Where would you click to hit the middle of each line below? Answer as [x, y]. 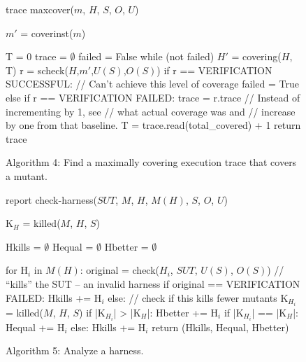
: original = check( [120, 270]
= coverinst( [47, 33]
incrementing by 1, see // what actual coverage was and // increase [151, 111]
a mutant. [27, 175]
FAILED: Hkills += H [54, 297]
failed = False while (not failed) [146, 56]
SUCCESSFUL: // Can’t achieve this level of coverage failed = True [152, 84]
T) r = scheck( [37, 70]
